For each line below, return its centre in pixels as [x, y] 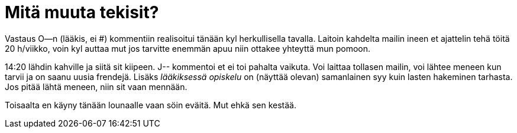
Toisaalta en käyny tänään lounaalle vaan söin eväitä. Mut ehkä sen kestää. [151, 105]
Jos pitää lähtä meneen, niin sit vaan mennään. [96, 87]
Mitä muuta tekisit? [82, 12]
